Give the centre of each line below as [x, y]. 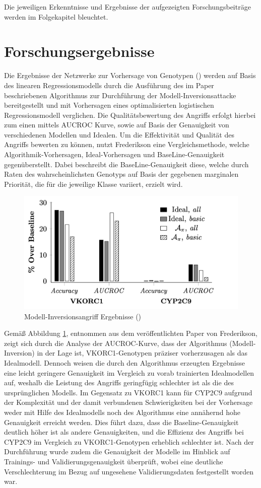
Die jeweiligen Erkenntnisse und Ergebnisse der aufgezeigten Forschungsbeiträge [127, 7]
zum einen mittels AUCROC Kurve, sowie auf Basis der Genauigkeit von [117, 125]
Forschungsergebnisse [79, 51]
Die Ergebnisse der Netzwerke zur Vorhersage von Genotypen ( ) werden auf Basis [130, 75]
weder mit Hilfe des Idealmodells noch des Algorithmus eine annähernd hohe [122, 412]
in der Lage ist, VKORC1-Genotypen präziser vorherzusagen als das [142, 353]
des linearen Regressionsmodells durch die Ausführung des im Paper [109, 85]
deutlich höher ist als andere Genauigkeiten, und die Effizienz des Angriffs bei [124, 432]
